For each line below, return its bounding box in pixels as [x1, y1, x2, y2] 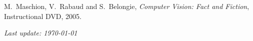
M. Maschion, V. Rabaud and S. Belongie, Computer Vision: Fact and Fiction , [4, 1, 249, 11]
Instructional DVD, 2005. [4, 10, 81, 21]
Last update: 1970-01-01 [4, 27, 77, 38]
